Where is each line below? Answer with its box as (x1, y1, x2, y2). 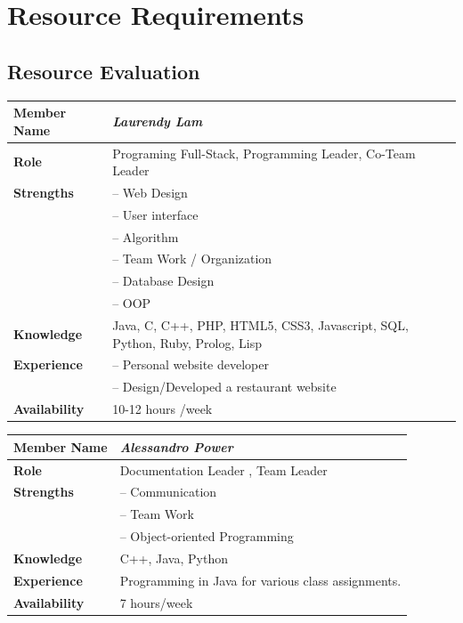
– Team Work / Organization (112, 249, 272, 268)
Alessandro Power (119, 437, 233, 456)
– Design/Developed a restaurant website (112, 377, 337, 396)
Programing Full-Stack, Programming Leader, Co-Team (112, 143, 416, 162)
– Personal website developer (112, 355, 269, 374)
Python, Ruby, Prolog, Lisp (112, 333, 262, 352)
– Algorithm (112, 227, 179, 246)
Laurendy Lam (112, 111, 203, 130)
